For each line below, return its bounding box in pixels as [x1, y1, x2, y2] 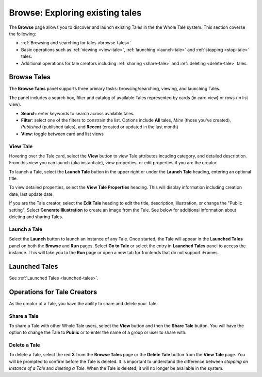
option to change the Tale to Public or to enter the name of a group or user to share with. [9, 329, 187, 335]
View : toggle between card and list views [21, 131, 104, 137]
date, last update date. [9, 191, 54, 197]
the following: [9, 31, 36, 36]
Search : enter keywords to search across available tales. [21, 110, 135, 116]
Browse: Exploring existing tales [9, 7, 142, 18]
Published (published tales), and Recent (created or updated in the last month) [21, 124, 179, 130]
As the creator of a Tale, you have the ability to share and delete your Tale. [9, 300, 158, 306]
